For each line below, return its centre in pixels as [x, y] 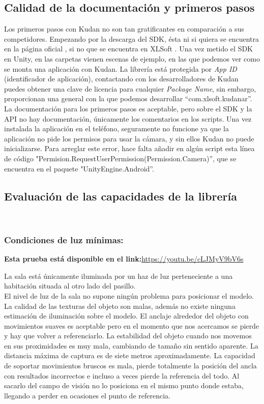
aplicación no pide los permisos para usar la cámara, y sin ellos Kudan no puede [129, 138]
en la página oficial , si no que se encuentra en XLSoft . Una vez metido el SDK [129, 49]
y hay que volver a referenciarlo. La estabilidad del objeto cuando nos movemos [128, 336]
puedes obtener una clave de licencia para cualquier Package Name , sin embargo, [130, 88]
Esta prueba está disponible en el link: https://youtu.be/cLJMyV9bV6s [124, 259]
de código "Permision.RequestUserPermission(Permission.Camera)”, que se [120, 158]
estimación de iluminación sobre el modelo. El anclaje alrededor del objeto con [126, 316]
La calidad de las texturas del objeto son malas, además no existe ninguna [120, 306]
